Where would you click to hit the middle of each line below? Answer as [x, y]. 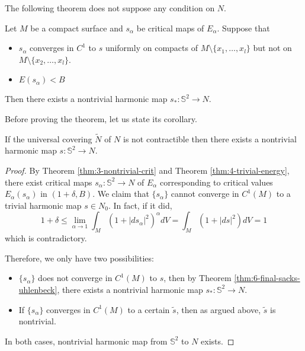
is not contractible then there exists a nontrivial [210, 138]
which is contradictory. [46, 238]
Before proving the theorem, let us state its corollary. [101, 118]
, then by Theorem [198, 278]
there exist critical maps [49, 182]
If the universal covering [49, 138]
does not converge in [75, 278]
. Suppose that [243, 28]
